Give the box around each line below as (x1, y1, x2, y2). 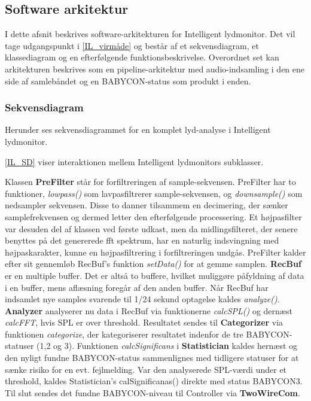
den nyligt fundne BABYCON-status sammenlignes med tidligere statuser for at (5, 351, 299, 364)
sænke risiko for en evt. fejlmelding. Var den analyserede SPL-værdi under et (5, 363, 287, 375)
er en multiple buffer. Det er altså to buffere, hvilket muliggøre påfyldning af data (5, 269, 304, 281)
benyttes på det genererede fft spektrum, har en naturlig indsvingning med (5, 234, 279, 247)
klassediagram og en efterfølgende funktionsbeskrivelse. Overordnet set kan (5, 51, 279, 63)
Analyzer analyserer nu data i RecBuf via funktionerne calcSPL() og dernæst (5, 304, 292, 317)
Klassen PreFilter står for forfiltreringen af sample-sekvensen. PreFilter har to (5, 175, 296, 188)
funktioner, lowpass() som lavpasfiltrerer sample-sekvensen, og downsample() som (5, 187, 303, 199)
